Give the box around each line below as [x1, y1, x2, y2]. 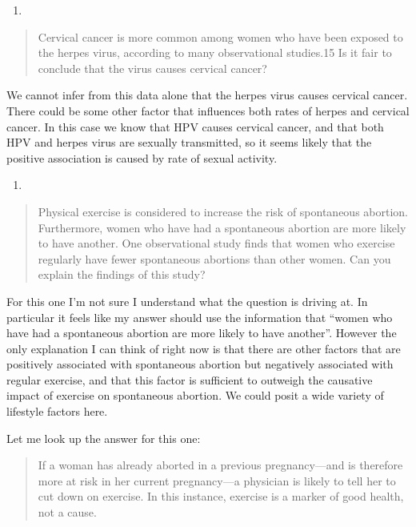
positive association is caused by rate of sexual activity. [6, 149, 278, 166]
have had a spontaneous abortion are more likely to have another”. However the [6, 324, 397, 341]
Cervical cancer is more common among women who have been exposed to [38, 28, 403, 45]
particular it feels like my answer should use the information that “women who [6, 308, 393, 325]
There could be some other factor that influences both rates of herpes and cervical [6, 102, 410, 119]
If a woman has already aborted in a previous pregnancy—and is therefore [38, 457, 403, 473]
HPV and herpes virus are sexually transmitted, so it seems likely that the [6, 134, 372, 151]
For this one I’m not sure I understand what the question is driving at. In [6, 292, 368, 309]
